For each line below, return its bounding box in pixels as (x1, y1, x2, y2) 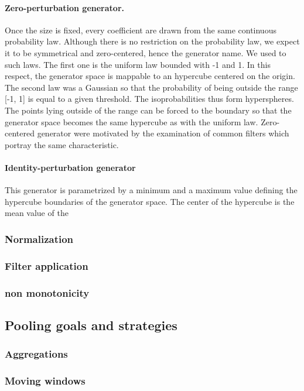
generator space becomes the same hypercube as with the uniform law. (5, 115, 258, 128)
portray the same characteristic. (5, 138, 119, 150)
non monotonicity (5, 285, 90, 300)
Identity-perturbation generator (5, 161, 136, 173)
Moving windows (5, 373, 86, 387)
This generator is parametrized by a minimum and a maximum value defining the (5, 184, 298, 196)
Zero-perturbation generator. (5, 1, 124, 13)
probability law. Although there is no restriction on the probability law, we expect (5, 35, 300, 47)
